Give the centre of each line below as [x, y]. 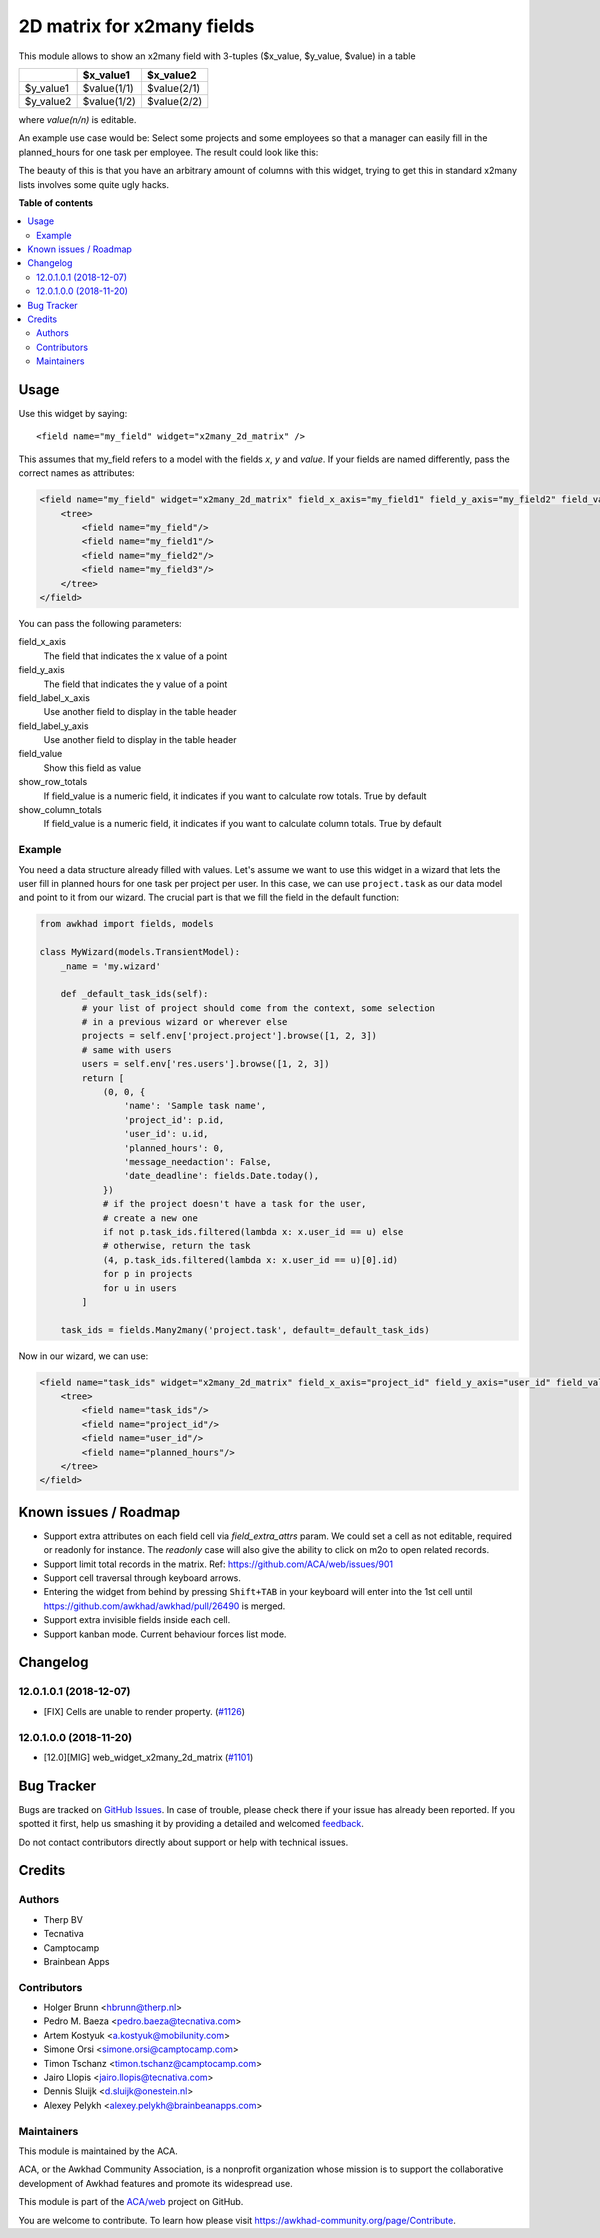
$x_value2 [171, 75]
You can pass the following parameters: [100, 623]
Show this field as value [92, 767]
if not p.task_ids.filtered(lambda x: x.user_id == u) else [253, 1231]
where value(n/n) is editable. [77, 119]
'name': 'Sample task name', [195, 1106]
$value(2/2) [174, 101]
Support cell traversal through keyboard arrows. [142, 1578]
